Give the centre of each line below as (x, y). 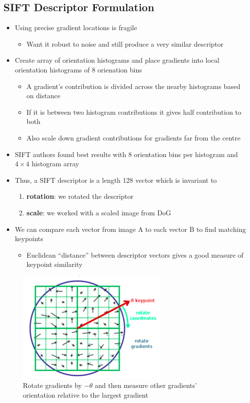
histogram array (55, 164)
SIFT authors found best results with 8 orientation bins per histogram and (126, 154)
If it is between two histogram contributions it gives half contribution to (134, 112)
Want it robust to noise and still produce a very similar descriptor (125, 44)
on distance (43, 96)
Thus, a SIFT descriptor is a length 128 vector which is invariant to (116, 180)
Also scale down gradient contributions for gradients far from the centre (134, 137)
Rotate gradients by (53, 385)
